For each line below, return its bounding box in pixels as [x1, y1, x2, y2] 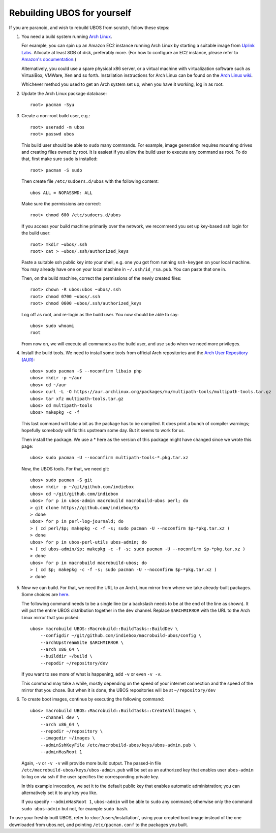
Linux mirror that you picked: [21, 614, 80, 620]
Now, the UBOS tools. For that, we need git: [21, 466, 109, 471]
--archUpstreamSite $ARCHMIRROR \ [40, 639, 124, 645]
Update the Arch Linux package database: [21, 90, 107, 96]
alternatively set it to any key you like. [21, 790, 98, 796]
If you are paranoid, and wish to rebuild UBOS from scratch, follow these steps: [9, 25, 170, 31]
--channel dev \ [40, 715, 80, 720]
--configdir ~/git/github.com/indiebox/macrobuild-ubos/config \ [40, 633, 202, 638]
